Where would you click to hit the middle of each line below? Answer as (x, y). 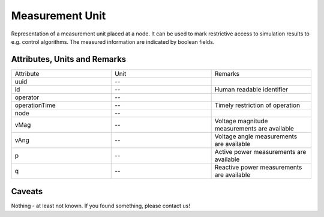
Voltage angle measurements (256, 136)
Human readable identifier (251, 89)
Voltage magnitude (241, 121)
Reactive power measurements (258, 167)
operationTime (35, 105)
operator (27, 97)
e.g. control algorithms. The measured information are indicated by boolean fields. (113, 41)
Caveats (27, 191)
